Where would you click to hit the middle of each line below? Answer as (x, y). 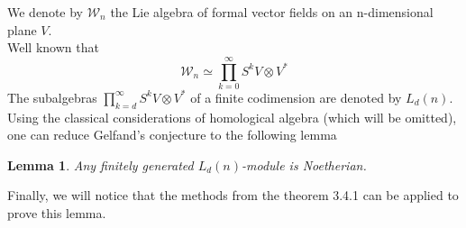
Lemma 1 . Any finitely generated (101, 164)
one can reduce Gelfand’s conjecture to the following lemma (172, 135)
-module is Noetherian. (304, 164)
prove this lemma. (57, 213)
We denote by (45, 12)
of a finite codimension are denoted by (296, 97)
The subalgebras (52, 97)
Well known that (53, 47)
